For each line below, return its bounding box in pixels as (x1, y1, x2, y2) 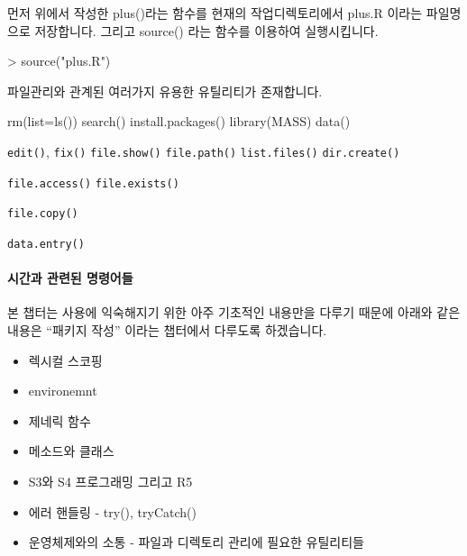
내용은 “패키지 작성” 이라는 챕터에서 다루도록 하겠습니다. (7, 320, 327, 339)
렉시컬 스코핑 (28, 351, 103, 369)
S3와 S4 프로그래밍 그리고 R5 (28, 471, 193, 490)
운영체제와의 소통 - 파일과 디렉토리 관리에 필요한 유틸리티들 (28, 533, 364, 551)
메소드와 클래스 (28, 442, 114, 460)
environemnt (28, 381, 97, 400)
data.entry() (7, 237, 85, 251)
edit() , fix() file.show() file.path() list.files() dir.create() (7, 141, 400, 160)
